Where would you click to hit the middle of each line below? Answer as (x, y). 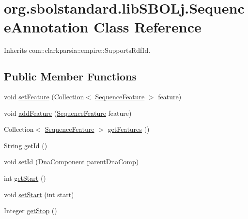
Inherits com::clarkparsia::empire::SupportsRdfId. (77, 50)
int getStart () (25, 178)
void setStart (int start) (39, 194)
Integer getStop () (31, 211)
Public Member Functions (70, 76)
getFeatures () (129, 129)
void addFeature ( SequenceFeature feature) (68, 113)
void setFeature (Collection (44, 97)
